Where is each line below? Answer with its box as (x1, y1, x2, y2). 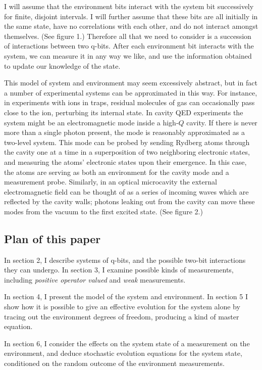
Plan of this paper (4, 230, 101, 246)
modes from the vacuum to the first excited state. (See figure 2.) (4, 206, 203, 216)
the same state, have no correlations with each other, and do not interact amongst (4, 21, 258, 31)
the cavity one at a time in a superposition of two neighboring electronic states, (4, 147, 250, 157)
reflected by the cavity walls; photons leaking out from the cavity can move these (4, 196, 255, 207)
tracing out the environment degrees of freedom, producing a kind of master (4, 311, 239, 321)
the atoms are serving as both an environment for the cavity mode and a (4, 166, 229, 177)
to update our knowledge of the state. (4, 60, 121, 71)
